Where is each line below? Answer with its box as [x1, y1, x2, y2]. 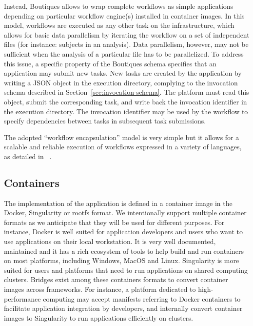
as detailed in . [4, 151, 52, 161]
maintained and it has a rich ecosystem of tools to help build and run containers [4, 245, 244, 256]
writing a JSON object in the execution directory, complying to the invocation [4, 77, 238, 87]
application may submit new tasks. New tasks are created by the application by [4, 68, 242, 78]
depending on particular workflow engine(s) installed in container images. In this [4, 10, 245, 20]
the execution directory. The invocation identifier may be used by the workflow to [4, 106, 248, 116]
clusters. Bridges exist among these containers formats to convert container [4, 274, 228, 285]
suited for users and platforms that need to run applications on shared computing [4, 265, 248, 275]
